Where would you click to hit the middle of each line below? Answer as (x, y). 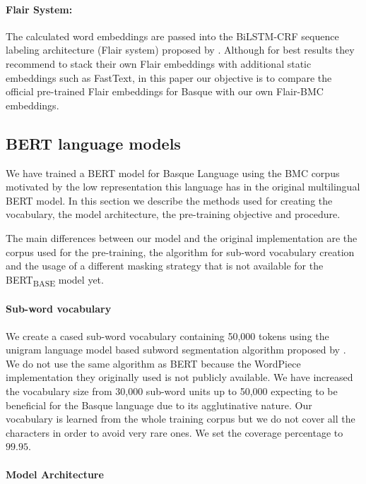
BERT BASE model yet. (55, 280)
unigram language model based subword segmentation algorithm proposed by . (176, 350)
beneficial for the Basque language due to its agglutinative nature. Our (159, 405)
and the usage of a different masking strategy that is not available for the (165, 266)
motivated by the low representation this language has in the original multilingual (183, 187)
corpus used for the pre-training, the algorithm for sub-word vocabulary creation (180, 252)
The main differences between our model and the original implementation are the (182, 237)
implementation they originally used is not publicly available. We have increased (179, 377)
